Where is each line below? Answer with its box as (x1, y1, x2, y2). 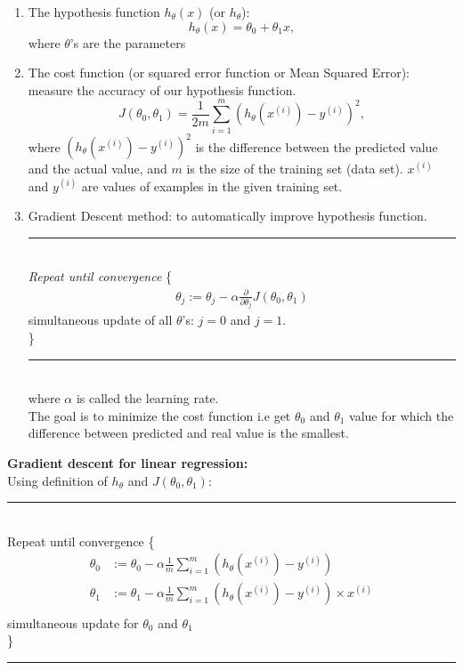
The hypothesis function (28, 3, 160, 20)
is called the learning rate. (76, 389, 219, 408)
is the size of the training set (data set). (186, 159, 403, 177)
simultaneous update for (7, 613, 139, 632)
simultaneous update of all (28, 311, 173, 329)
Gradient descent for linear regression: (7, 454, 248, 472)
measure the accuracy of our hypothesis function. (28, 80, 296, 99)
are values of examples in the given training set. (81, 176, 343, 195)
